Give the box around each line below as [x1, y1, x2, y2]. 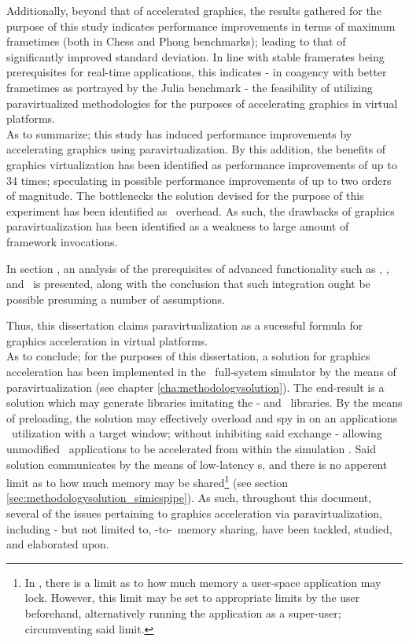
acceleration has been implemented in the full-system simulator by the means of [6, 363, 396, 380]
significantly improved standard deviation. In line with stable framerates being [6, 48, 385, 65]
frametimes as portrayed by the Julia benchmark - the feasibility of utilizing [6, 79, 373, 95]
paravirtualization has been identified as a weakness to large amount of [6, 218, 349, 234]
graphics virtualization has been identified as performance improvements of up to [6, 156, 397, 172]
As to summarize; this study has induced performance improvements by [6, 125, 352, 142]
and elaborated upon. [6, 536, 109, 552]
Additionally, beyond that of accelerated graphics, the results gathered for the [6, 2, 381, 18]
